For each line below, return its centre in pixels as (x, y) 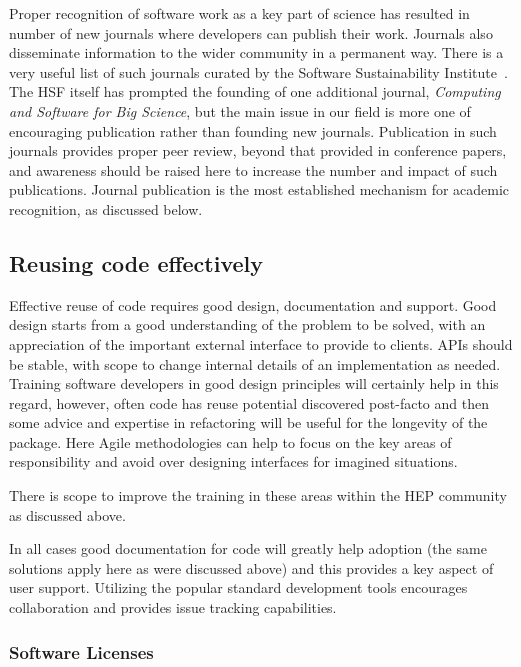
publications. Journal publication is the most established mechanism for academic (259, 189)
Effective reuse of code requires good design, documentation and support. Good (253, 304)
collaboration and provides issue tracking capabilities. (173, 607)
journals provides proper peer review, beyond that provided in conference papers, (258, 150)
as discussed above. (67, 514)
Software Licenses (81, 651)
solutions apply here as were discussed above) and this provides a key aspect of (251, 567)
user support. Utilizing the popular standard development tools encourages (238, 587)
